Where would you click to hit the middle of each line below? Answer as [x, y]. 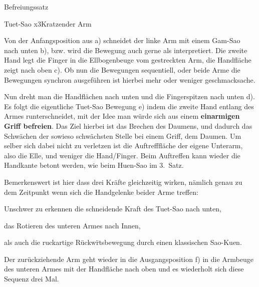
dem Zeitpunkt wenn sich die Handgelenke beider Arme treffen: [101, 192]
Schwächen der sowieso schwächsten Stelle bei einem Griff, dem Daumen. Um [123, 135]
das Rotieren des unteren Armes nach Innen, [72, 225]
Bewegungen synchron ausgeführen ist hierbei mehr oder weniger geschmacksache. [130, 79]
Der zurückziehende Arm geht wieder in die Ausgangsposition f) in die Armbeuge [129, 259]
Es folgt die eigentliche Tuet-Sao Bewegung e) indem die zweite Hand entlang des [129, 106]
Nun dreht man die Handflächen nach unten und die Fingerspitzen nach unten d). [129, 96]
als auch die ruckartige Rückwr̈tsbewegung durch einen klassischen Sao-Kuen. [123, 242]
